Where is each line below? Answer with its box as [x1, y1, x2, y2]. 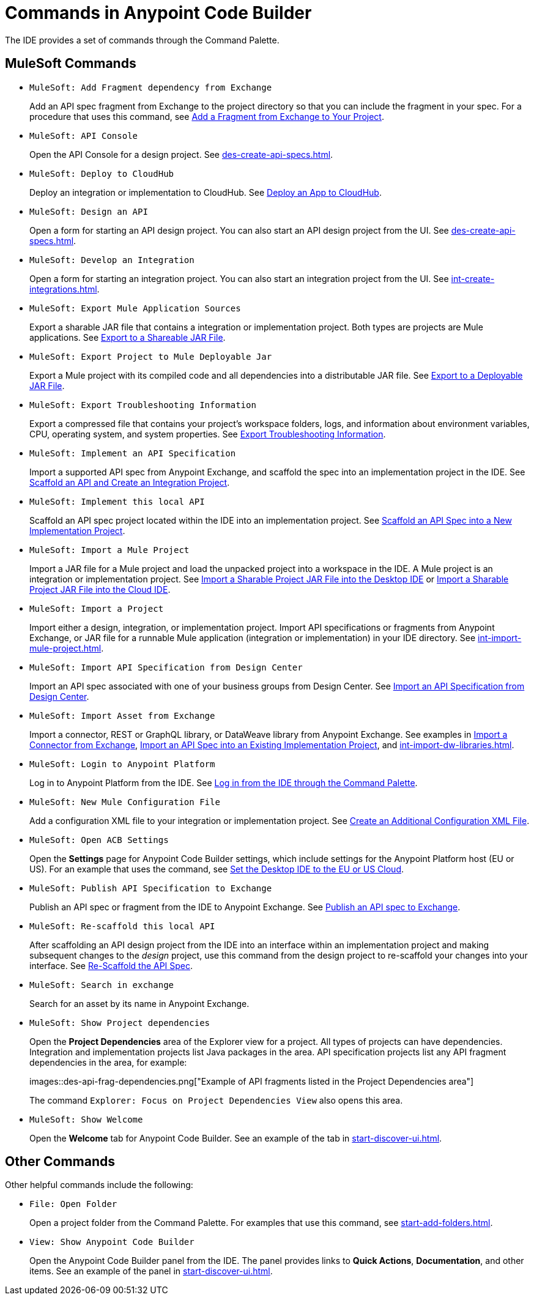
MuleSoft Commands [5, 56, 136, 72]
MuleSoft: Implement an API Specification [29, 448, 236, 458]
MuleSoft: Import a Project [29, 603, 164, 614]
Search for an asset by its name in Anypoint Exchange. [29, 998, 250, 1009]
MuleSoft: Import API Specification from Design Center [29, 662, 303, 672]
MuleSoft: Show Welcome [29, 1114, 143, 1124]
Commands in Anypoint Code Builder [5, 2, 312, 23]
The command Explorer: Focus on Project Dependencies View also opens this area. [29, 1094, 403, 1105]
